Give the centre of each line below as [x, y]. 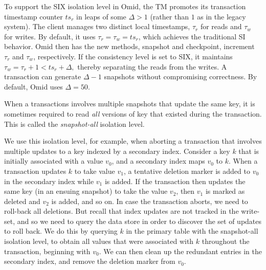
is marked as [225, 191]
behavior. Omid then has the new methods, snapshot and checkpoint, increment [129, 46]
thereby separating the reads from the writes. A [152, 66]
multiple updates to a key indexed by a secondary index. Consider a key [117, 151]
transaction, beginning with [47, 251]
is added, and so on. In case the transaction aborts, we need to [150, 201]
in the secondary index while [49, 181]
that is [249, 151]
